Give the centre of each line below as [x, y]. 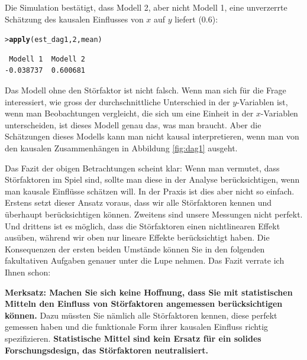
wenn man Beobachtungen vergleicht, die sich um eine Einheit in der [129, 113]
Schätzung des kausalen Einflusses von [74, 19]
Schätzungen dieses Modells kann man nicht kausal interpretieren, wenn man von [152, 136]
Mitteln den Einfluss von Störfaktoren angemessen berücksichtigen [144, 304]
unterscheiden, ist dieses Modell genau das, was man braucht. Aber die [133, 124]
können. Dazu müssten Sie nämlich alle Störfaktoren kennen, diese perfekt [141, 315]
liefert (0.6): [196, 19]
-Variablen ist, [262, 101]
